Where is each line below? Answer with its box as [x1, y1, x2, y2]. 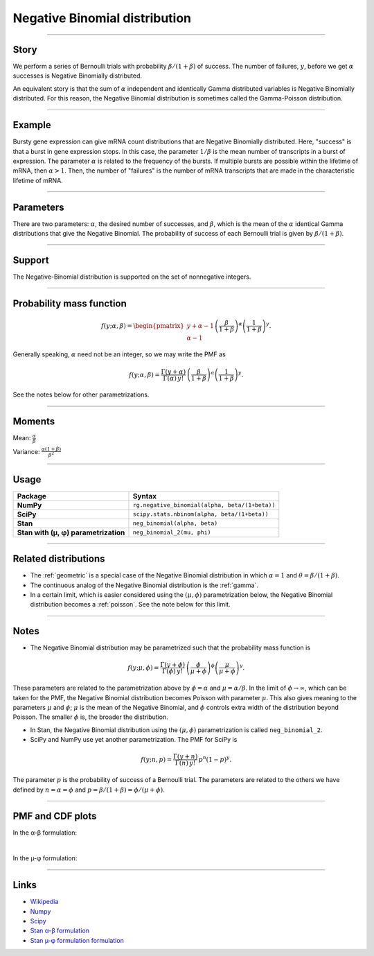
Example [12, 119, 51, 131]
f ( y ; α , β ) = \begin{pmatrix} [100, 322, 185, 329]
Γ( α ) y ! [163, 374, 184, 382]
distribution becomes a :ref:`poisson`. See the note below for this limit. [30, 600, 231, 609]
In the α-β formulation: [12, 828, 78, 837]
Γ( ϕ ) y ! [161, 668, 184, 675]
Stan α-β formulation [30, 926, 90, 935]
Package [17, 491, 46, 501]
